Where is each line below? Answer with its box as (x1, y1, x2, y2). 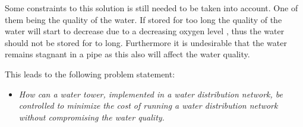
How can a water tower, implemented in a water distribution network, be (18, 87, 283, 100)
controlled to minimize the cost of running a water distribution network (18, 99, 278, 112)
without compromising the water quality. (18, 110, 165, 123)
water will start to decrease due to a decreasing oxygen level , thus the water (5, 25, 285, 37)
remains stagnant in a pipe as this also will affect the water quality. (5, 48, 250, 60)
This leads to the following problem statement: (5, 67, 175, 80)
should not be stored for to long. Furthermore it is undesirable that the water (5, 36, 287, 48)
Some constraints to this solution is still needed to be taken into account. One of (5, 2, 298, 14)
